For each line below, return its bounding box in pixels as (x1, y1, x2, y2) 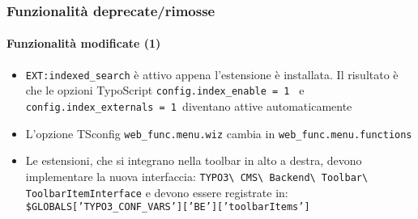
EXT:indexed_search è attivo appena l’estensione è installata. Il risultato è (25, 65, 399, 82)
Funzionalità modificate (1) (6, 35, 161, 52)
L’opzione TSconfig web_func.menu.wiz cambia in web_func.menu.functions (25, 124, 412, 141)
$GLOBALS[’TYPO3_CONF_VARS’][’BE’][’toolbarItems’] (25, 201, 310, 213)
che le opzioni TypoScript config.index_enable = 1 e (25, 82, 305, 99)
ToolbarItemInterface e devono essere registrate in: (25, 183, 288, 200)
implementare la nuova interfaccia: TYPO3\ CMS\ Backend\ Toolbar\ (25, 167, 369, 184)
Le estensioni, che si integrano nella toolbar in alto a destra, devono (25, 152, 362, 169)
